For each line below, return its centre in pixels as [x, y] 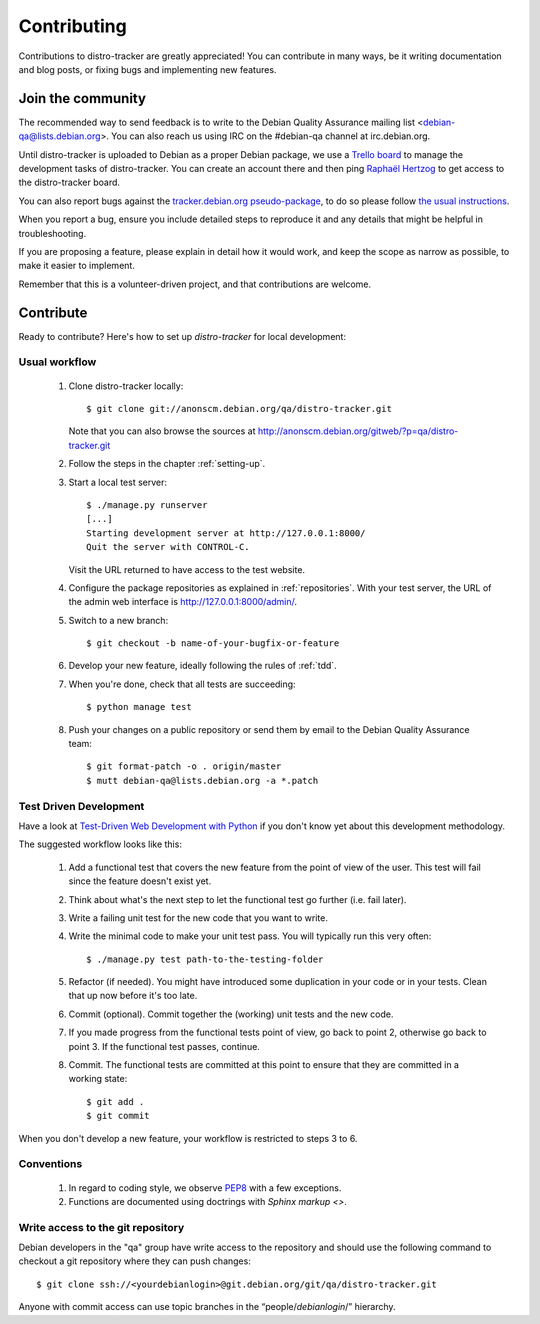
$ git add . [115, 1101]
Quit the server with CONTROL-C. [168, 547]
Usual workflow [57, 362]
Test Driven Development [81, 806]
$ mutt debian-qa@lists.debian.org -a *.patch [202, 780]
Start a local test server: [118, 482]
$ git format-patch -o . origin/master [184, 766]
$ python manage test [139, 707]
